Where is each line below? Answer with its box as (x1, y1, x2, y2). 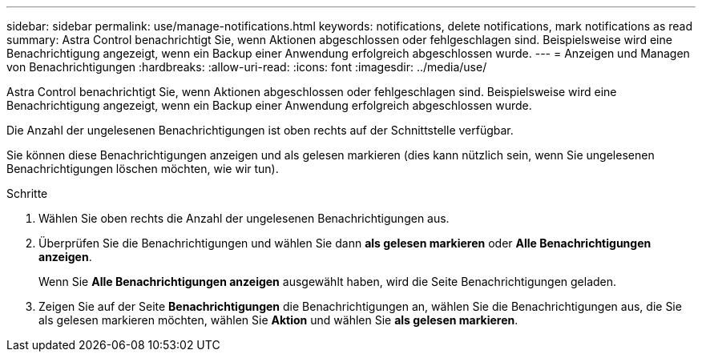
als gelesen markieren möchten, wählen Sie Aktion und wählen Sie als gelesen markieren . (38, 313, 518, 327)
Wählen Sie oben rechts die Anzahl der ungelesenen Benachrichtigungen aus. (38, 211, 450, 225)
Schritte (6, 187, 48, 200)
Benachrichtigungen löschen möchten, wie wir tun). (6, 162, 279, 175)
